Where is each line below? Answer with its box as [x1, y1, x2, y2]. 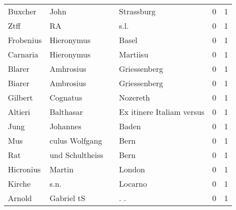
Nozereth [119, 92, 150, 103]
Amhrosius [49, 63, 86, 74]
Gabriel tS [49, 192, 85, 204]
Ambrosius [49, 77, 86, 89]
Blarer [8, 63, 30, 74]
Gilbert [8, 92, 33, 103]
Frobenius [8, 34, 42, 46]
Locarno [119, 178, 147, 189]
